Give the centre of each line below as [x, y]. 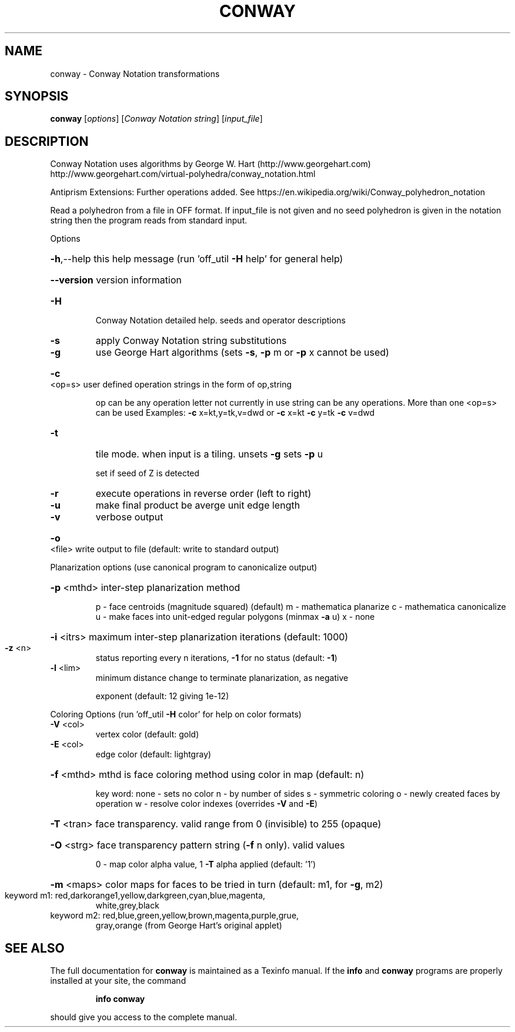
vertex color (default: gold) [147, 734]
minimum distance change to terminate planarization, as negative [222, 678]
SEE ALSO [35, 948]
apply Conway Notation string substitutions [191, 341]
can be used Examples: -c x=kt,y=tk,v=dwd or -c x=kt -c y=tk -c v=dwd [235, 413]
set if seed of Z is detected [148, 473]
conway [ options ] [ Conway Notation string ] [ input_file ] [156, 119]
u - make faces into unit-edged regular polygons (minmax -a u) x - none [235, 617]
